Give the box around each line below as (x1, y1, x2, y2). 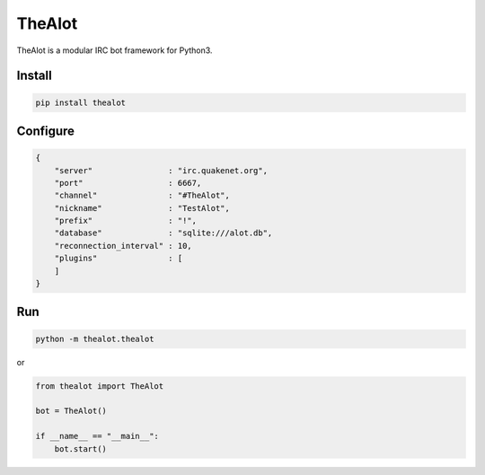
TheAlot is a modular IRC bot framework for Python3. (16, 45, 213, 56)
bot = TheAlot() (35, 406, 108, 417)
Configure (16, 123, 75, 138)
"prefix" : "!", (54, 216, 198, 226)
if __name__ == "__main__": (35, 431, 159, 442)
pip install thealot (35, 97, 126, 108)
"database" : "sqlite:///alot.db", (54, 228, 273, 238)
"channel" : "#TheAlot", (54, 190, 231, 201)
